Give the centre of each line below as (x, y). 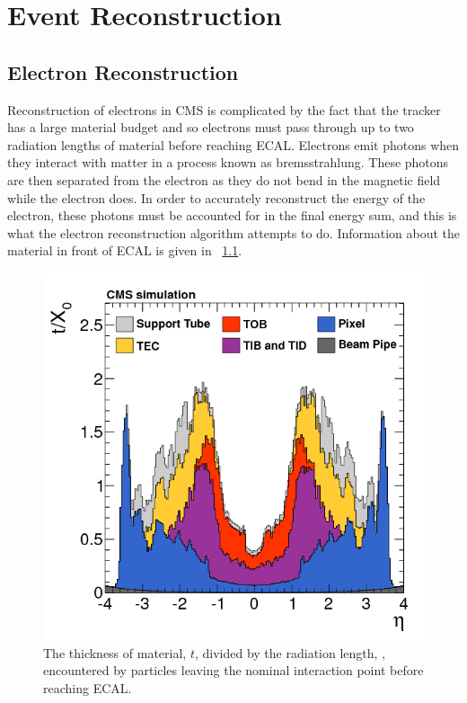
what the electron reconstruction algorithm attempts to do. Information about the (233, 232)
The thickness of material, (115, 652)
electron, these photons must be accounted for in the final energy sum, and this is (232, 215)
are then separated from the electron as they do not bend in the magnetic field (224, 179)
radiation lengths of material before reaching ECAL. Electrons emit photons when (233, 144)
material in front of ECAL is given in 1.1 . (125, 250)
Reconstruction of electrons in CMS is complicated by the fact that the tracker (224, 109)
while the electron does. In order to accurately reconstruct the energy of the (216, 197)
